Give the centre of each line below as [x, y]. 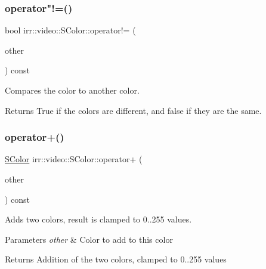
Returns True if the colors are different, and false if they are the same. [133, 110]
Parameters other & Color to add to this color [89, 239]
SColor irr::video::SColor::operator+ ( [74, 159]
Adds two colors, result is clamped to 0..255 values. [98, 219]
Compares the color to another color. [72, 90]
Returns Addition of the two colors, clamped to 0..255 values [116, 259]
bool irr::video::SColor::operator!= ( [70, 30]
